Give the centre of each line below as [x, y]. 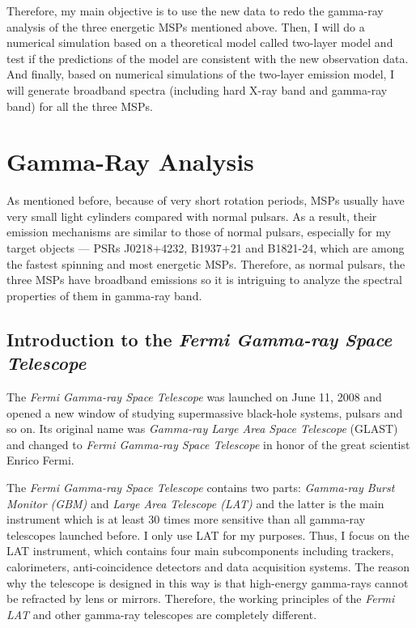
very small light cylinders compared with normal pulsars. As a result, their [192, 216]
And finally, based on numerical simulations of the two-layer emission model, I [201, 74]
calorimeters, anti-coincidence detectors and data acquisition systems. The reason [208, 566]
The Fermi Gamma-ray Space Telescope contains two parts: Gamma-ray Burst [201, 487]
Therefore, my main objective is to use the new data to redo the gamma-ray [195, 11]
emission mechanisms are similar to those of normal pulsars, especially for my [199, 232]
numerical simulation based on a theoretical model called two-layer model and [200, 42]
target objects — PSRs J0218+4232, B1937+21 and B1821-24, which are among [206, 248]
